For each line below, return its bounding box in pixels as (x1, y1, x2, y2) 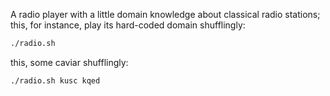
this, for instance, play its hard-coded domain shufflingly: (10, 19, 246, 31)
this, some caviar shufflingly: (10, 56, 129, 68)
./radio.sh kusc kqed (10, 75, 101, 86)
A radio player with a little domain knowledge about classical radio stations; (10, 9, 321, 20)
